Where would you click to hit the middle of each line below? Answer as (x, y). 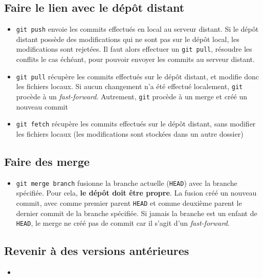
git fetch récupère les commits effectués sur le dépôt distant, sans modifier (136, 124)
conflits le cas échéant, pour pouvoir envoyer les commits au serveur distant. (135, 59)
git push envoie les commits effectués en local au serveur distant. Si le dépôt (137, 29)
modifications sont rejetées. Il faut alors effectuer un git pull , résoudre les (134, 49)
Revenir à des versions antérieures (97, 251)
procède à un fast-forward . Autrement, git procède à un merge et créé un (132, 97)
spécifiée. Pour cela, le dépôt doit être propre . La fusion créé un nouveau (136, 193)
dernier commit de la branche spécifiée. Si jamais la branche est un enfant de (137, 213)
